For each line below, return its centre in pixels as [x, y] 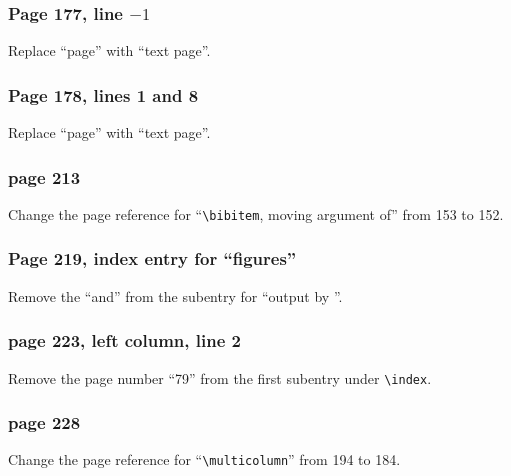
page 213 [44, 176]
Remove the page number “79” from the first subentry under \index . [220, 377]
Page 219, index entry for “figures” [152, 258]
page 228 [44, 422]
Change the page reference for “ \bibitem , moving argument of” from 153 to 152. [256, 213]
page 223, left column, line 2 [124, 340]
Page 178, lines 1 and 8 [103, 94]
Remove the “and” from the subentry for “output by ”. [175, 295]
